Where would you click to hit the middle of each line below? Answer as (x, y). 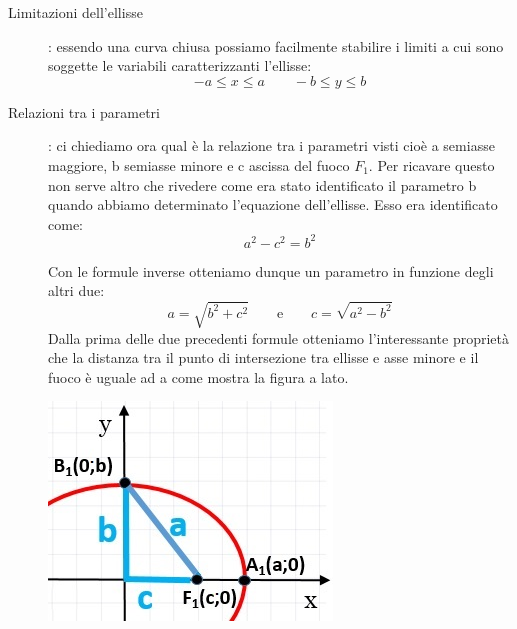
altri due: (76, 290)
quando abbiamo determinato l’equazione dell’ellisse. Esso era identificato (273, 204)
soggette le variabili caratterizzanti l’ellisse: (180, 65)
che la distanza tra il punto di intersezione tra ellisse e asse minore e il (263, 357)
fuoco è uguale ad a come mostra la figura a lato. (198, 376)
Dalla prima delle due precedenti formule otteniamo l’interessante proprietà (279, 337)
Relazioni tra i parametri (84, 111)
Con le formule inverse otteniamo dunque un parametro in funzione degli (271, 270)
